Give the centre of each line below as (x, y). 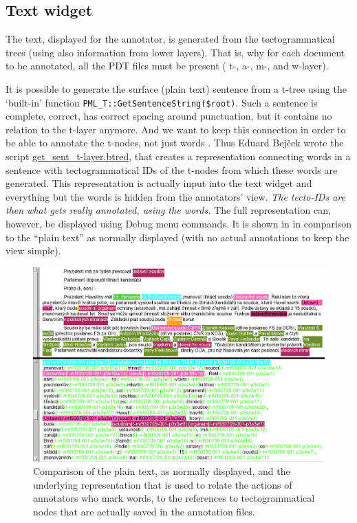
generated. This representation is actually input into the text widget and (159, 183)
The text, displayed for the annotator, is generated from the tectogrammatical (170, 39)
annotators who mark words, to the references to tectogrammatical (174, 498)
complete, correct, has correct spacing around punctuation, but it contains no (169, 116)
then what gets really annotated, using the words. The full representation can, (168, 210)
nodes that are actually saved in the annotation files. (144, 512)
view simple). (33, 251)
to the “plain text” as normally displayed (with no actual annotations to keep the (177, 237)
